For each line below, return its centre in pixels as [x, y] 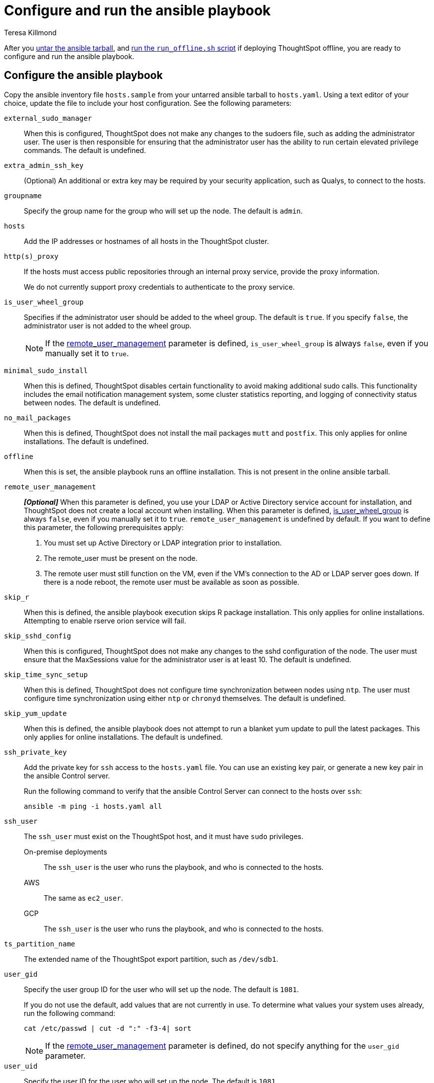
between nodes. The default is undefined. [92, 402]
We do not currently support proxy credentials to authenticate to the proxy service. [159, 287]
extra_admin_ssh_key [44, 165]
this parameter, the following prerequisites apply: [104, 527]
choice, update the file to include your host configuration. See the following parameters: [148, 103]
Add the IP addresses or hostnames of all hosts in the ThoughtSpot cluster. [146, 241]
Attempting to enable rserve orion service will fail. [105, 620]
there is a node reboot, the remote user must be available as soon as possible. [172, 582]
